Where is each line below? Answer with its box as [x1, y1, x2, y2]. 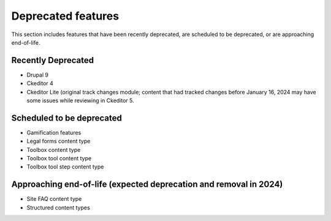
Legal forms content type [26, 138, 91, 145]
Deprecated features [11, 9, 120, 23]
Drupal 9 [26, 71, 49, 78]
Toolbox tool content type [26, 155, 92, 162]
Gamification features [26, 129, 82, 136]
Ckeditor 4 [26, 80, 53, 87]
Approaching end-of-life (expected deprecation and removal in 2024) [11, 179, 283, 190]
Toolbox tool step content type [26, 163, 104, 171]
